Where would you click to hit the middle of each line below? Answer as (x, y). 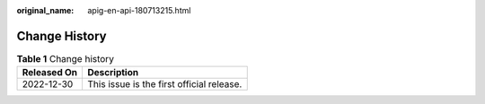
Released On (50, 73)
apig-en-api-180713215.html (139, 10)
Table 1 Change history (65, 59)
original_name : (45, 10)
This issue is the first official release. (165, 84)
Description (113, 73)
